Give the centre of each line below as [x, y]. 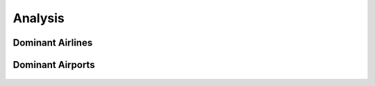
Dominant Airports [54, 65]
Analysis [39, 18]
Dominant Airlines [53, 43]
